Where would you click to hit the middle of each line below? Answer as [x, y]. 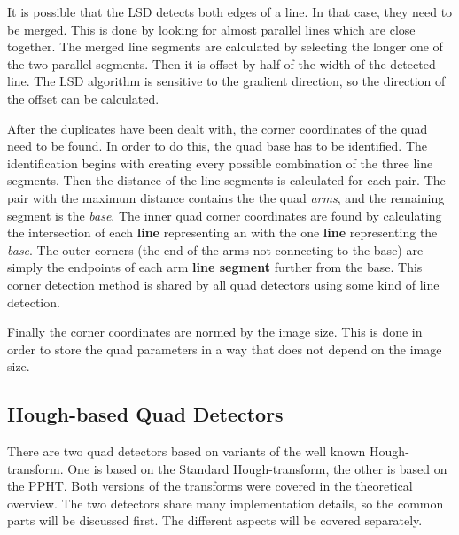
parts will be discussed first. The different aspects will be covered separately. [215, 520]
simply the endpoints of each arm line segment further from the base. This [215, 267]
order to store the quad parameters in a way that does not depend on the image [225, 349]
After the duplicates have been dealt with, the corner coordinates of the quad [218, 128]
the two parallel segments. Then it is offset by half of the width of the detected [222, 63]
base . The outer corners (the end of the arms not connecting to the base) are [215, 249]
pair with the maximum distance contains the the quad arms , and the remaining [226, 197]
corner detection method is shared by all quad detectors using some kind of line [223, 284]
